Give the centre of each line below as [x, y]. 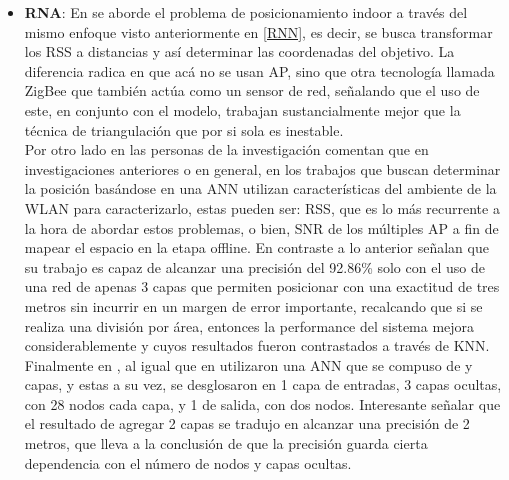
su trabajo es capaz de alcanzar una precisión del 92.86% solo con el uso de [254, 266]
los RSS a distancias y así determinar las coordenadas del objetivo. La [239, 51]
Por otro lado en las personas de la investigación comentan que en [226, 149]
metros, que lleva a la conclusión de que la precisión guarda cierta [226, 443]
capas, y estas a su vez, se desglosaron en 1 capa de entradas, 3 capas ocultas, [263, 384]
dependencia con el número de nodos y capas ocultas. [188, 462]
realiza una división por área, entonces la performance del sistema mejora [249, 325]
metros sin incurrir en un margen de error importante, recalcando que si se [253, 305]
